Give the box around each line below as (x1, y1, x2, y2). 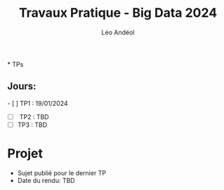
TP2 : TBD (19, 112, 49, 121)
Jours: (7, 81, 37, 93)
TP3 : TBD (17, 121, 48, 129)
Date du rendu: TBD (17, 176, 75, 184)
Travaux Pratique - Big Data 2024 (18, 5, 218, 21)
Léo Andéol (101, 28, 135, 36)
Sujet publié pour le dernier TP (17, 168, 107, 177)
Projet (7, 146, 44, 162)
